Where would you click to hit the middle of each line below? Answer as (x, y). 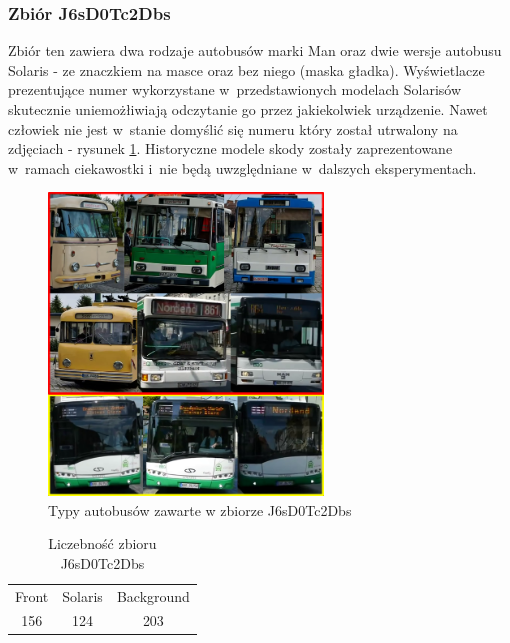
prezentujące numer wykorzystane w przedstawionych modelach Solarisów (235, 89)
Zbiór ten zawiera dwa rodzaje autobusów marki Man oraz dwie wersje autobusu (255, 50)
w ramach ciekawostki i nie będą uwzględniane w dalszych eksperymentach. (242, 167)
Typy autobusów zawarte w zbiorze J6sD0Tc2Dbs (200, 509)
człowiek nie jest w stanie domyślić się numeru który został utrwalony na (233, 128)
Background (153, 595)
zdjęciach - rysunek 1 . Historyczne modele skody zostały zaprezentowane (230, 148)
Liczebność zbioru (102, 543)
